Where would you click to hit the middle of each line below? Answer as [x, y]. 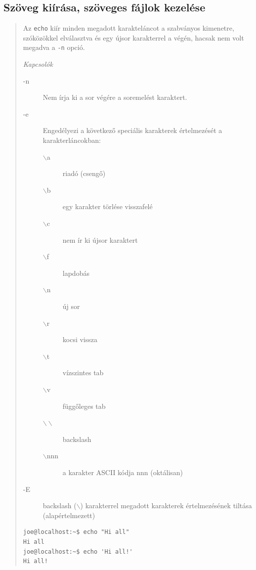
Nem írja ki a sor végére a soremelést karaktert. [115, 97]
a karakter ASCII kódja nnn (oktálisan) [123, 472]
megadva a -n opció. [54, 47]
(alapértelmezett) [69, 515]
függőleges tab [84, 406]
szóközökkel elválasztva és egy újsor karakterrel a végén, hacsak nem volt [133, 37]
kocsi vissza [80, 339]
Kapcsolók [38, 64]
